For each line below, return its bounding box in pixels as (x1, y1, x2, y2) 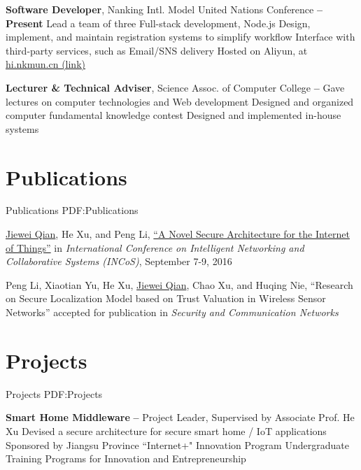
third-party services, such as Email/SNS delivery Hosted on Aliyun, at (6, 43, 308, 57)
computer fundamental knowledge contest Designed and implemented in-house (6, 108, 341, 122)
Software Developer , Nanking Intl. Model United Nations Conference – (6, 2, 323, 16)
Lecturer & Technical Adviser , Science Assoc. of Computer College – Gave (6, 80, 345, 94)
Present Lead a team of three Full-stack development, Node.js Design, (6, 15, 311, 30)
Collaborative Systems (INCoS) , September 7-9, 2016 (6, 254, 232, 269)
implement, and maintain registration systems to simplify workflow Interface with (6, 29, 355, 44)
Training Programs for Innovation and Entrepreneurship (6, 451, 246, 466)
